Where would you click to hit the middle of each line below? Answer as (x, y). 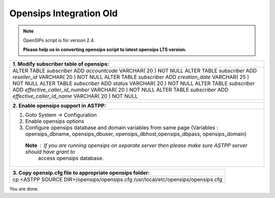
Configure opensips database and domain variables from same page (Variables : (122, 127)
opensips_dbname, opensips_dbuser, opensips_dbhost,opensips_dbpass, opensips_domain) (136, 134)
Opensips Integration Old (64, 13)
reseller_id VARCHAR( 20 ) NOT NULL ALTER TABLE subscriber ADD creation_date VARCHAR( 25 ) (131, 77)
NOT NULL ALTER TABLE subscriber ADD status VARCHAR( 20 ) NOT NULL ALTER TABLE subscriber (134, 83)
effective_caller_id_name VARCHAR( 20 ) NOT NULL (75, 96)
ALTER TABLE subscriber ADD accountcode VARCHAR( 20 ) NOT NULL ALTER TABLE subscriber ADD (135, 70)
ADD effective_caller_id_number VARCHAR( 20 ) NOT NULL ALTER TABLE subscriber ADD (120, 90)
